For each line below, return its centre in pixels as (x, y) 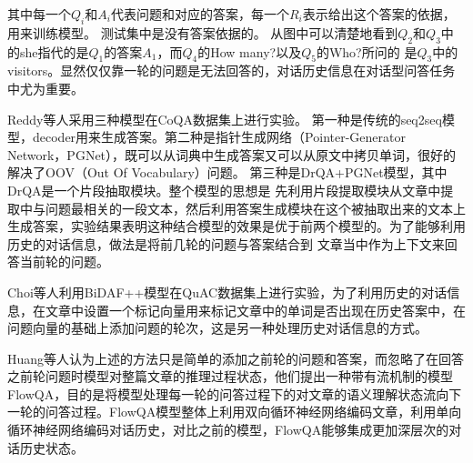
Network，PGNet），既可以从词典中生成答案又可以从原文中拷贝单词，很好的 (232, 154)
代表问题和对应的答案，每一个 (200, 14)
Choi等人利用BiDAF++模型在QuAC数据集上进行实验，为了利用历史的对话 (227, 292)
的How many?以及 (250, 51)
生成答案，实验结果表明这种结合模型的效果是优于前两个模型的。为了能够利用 (236, 226)
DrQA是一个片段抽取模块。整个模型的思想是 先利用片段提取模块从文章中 (224, 190)
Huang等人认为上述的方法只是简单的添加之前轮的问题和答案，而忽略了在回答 (236, 358)
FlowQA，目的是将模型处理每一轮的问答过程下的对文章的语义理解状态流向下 (235, 393)
